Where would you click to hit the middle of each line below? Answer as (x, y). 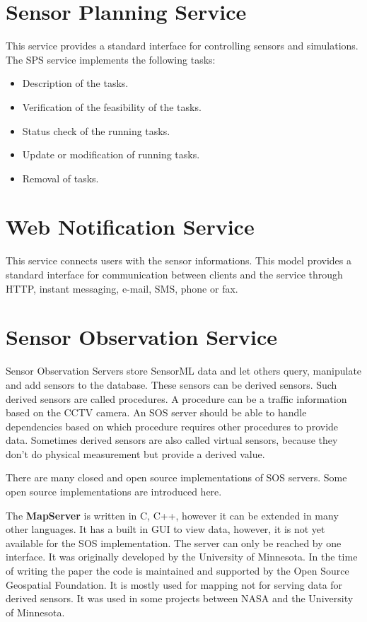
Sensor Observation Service (142, 337)
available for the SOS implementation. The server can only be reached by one (174, 542)
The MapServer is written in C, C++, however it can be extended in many (172, 515)
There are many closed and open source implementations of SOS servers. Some (176, 477)
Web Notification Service (130, 227)
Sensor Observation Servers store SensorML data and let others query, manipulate (184, 371)
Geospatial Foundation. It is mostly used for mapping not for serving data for (174, 584)
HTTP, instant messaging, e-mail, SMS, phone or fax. (122, 288)
